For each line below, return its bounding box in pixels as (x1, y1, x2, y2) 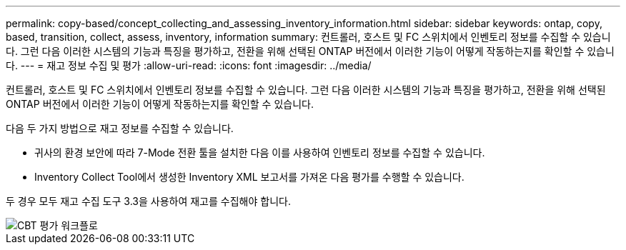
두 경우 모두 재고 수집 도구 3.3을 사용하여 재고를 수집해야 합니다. (6, 195, 291, 207)
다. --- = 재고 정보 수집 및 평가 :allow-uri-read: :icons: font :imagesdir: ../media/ (6, 59, 372, 71)
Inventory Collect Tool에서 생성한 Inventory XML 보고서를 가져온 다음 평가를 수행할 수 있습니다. (34, 171, 464, 183)
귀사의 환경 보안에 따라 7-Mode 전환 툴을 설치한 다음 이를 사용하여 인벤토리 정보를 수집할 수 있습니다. (34, 146, 485, 159)
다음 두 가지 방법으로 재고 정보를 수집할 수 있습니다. (6, 122, 234, 134)
